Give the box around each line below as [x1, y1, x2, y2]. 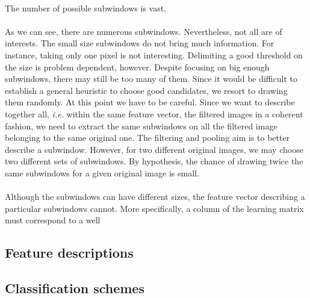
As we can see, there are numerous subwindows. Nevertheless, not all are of [5, 25, 282, 37]
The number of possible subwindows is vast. [5, 1, 167, 14]
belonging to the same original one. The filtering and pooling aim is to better [5, 131, 290, 144]
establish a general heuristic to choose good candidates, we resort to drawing [5, 84, 288, 96]
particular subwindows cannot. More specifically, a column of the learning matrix [5, 202, 304, 214]
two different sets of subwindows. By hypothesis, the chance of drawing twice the [5, 155, 303, 167]
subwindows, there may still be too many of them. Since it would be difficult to [5, 72, 297, 85]
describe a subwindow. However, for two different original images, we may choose [5, 143, 303, 155]
